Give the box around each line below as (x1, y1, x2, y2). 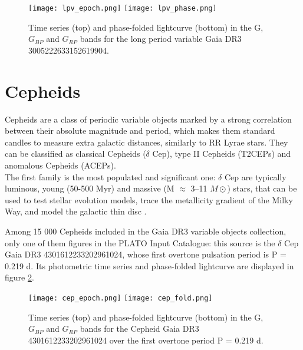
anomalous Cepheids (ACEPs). (5, 159, 116, 171)
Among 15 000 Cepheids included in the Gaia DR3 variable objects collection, (5, 224, 286, 237)
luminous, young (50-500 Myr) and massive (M (5, 182, 174, 194)
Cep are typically (224, 170, 286, 183)
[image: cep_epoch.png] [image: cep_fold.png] (28, 293, 213, 302)
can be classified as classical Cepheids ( (5, 147, 146, 160)
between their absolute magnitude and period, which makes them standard (5, 124, 275, 137)
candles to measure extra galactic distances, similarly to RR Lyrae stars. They (5, 136, 288, 148)
